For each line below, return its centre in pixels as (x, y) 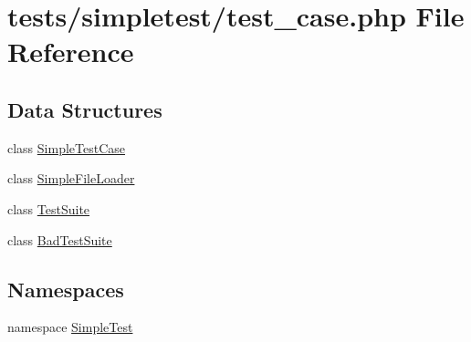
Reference (71, 52)
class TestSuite (49, 208)
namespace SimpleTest (70, 327)
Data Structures (85, 109)
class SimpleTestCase (67, 147)
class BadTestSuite (60, 239)
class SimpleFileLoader (71, 178)
